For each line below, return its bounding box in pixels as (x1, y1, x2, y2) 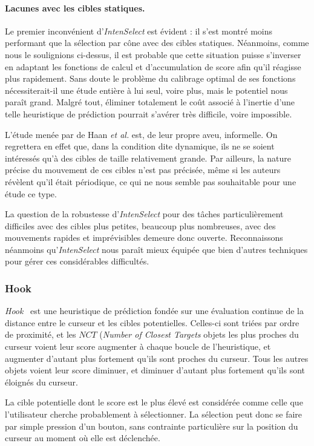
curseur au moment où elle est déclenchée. (5, 431, 160, 444)
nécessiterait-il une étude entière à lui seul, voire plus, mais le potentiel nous (5, 84, 288, 96)
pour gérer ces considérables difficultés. (5, 255, 149, 267)
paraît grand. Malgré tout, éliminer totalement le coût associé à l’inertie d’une (5, 96, 295, 108)
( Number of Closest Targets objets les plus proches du (99, 328, 299, 341)
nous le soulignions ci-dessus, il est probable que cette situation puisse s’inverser (5, 48, 301, 61)
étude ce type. (5, 187, 57, 200)
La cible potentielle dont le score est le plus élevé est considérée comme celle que (5, 396, 303, 408)
